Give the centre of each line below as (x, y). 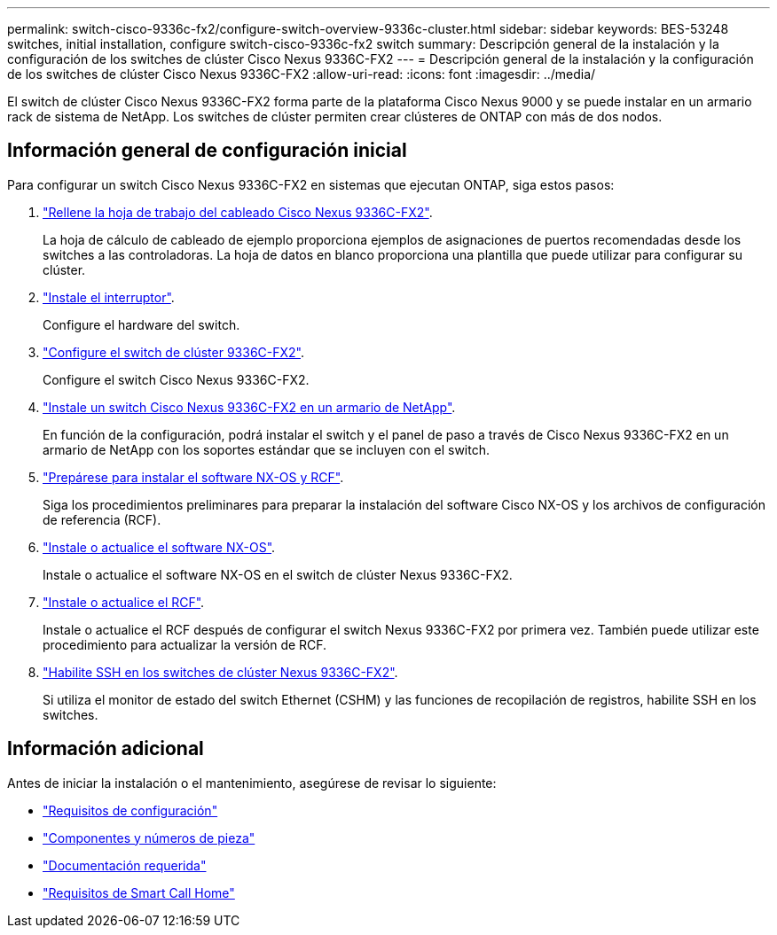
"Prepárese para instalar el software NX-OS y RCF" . (193, 477)
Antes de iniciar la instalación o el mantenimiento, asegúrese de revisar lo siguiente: (252, 783)
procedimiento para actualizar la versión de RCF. (185, 644)
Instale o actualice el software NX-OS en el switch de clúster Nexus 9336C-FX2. (278, 574)
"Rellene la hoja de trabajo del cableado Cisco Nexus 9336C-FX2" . (238, 212)
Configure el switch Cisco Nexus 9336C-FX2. (176, 379)
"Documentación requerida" (125, 865)
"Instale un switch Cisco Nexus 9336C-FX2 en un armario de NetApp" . (249, 407)
